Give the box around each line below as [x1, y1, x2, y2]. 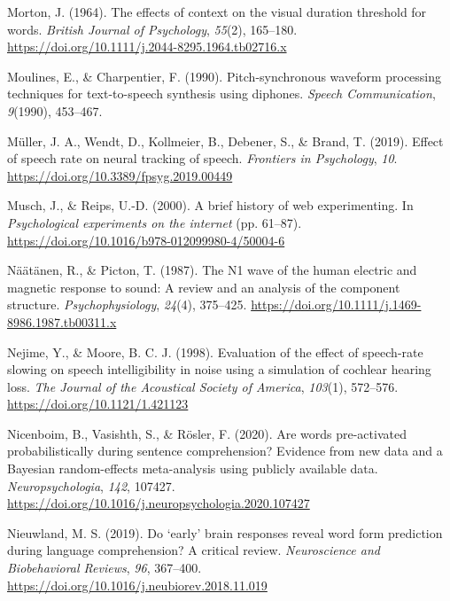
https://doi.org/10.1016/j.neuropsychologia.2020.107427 [7, 494, 310, 512]
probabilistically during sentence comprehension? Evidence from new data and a [7, 441, 443, 460]
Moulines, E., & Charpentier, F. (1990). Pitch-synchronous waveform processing [7, 66, 442, 85]
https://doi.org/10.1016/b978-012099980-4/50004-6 [7, 230, 285, 249]
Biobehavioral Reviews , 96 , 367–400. [7, 558, 202, 577]
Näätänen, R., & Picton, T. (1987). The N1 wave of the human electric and [7, 261, 417, 279]
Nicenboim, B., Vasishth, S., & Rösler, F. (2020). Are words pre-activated [7, 424, 407, 442]
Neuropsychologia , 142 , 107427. [7, 476, 175, 495]
